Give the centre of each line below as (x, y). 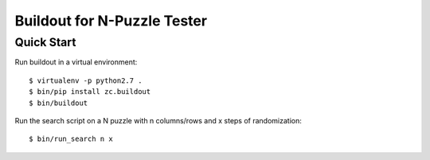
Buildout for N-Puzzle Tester (111, 21)
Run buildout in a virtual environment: (76, 62)
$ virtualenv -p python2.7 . (86, 80)
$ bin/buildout (59, 103)
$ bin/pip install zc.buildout (90, 92)
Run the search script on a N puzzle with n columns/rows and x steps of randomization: (158, 120)
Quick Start (45, 42)
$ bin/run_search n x (71, 139)
